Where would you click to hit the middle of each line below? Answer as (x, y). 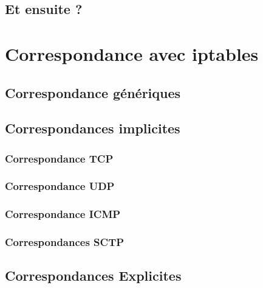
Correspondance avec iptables (132, 53)
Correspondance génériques (93, 92)
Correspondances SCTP (65, 242)
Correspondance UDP (60, 186)
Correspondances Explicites (93, 276)
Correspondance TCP (59, 158)
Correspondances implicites (93, 128)
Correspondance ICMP (63, 214)
